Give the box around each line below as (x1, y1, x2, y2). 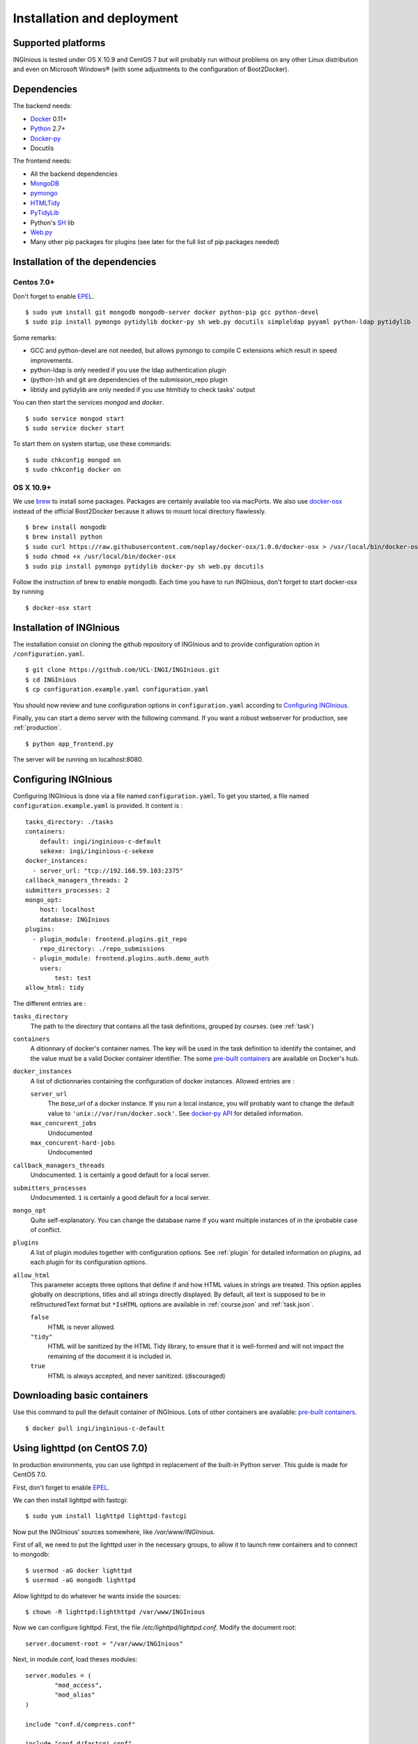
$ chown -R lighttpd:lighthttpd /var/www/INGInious (25, 1608, 206, 1616)
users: (39, 964, 63, 972)
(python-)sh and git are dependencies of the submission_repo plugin (30, 375, 228, 384)
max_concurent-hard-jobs (30, 1138, 115, 1147)
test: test (54, 974, 92, 982)
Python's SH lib (30, 218, 75, 227)
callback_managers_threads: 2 (25, 876, 129, 885)
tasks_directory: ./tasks (25, 818, 114, 826)
